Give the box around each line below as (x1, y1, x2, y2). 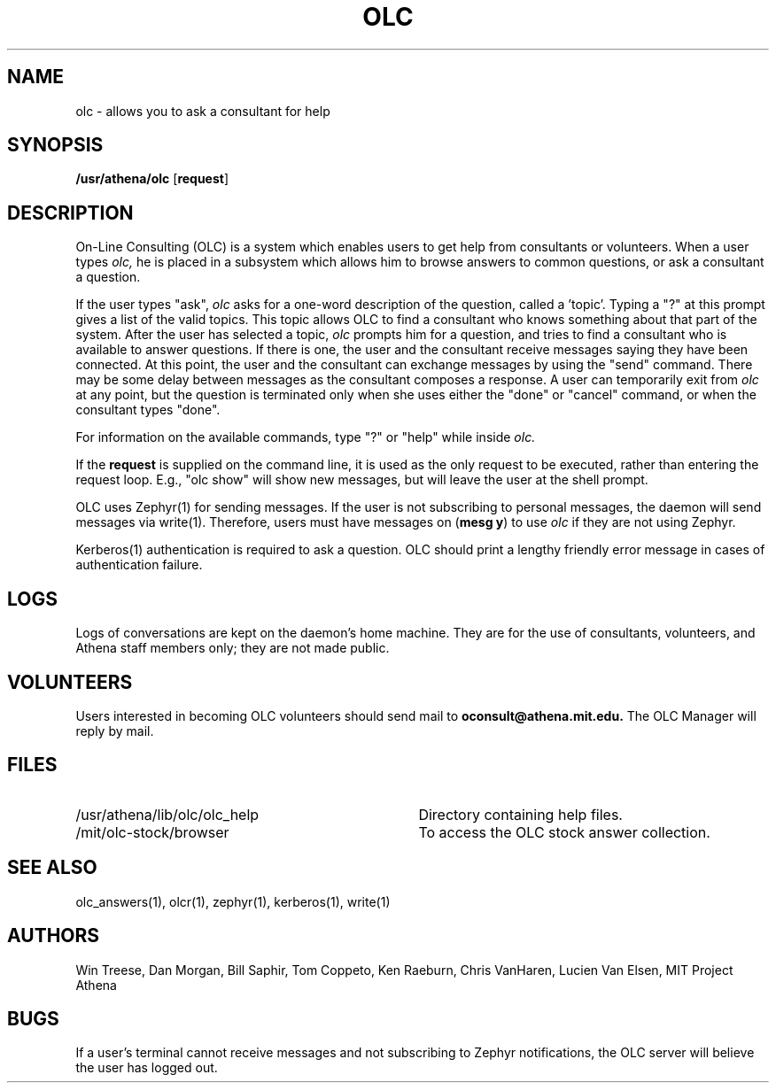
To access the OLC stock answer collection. (418, 823, 710, 841)
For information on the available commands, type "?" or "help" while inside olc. (75, 429, 536, 445)
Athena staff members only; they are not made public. (75, 640, 390, 656)
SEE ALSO (7, 856, 97, 879)
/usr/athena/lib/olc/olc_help (75, 805, 260, 823)
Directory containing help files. (418, 805, 623, 823)
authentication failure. (75, 557, 203, 573)
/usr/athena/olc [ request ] (75, 171, 229, 187)
